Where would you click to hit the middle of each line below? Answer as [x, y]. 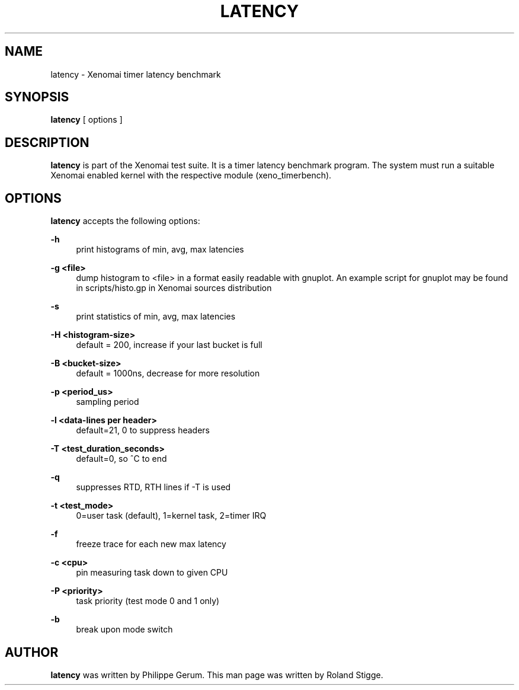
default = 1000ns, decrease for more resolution [168, 373]
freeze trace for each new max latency [151, 544]
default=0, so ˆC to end [121, 459]
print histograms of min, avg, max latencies [160, 250]
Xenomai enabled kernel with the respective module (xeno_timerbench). [191, 175]
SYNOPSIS [37, 97]
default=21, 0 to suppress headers [143, 430]
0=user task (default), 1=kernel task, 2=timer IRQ [171, 516]
